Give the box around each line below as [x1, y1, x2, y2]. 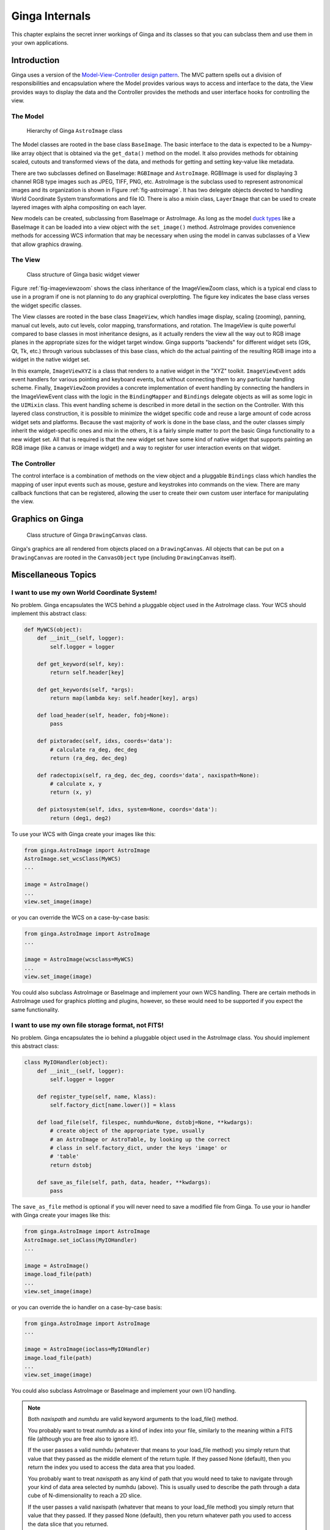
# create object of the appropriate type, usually [50, 1127, 205, 1135]
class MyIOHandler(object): [24, 1059, 108, 1066]
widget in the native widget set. [11, 356, 90, 364]
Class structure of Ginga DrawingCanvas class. [26, 531, 148, 539]
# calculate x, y [50, 780, 102, 788]
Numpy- [291, 141, 312, 148]
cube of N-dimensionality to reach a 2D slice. [28, 1492, 142, 1499]
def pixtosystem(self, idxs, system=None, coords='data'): [37, 806, 218, 813]
